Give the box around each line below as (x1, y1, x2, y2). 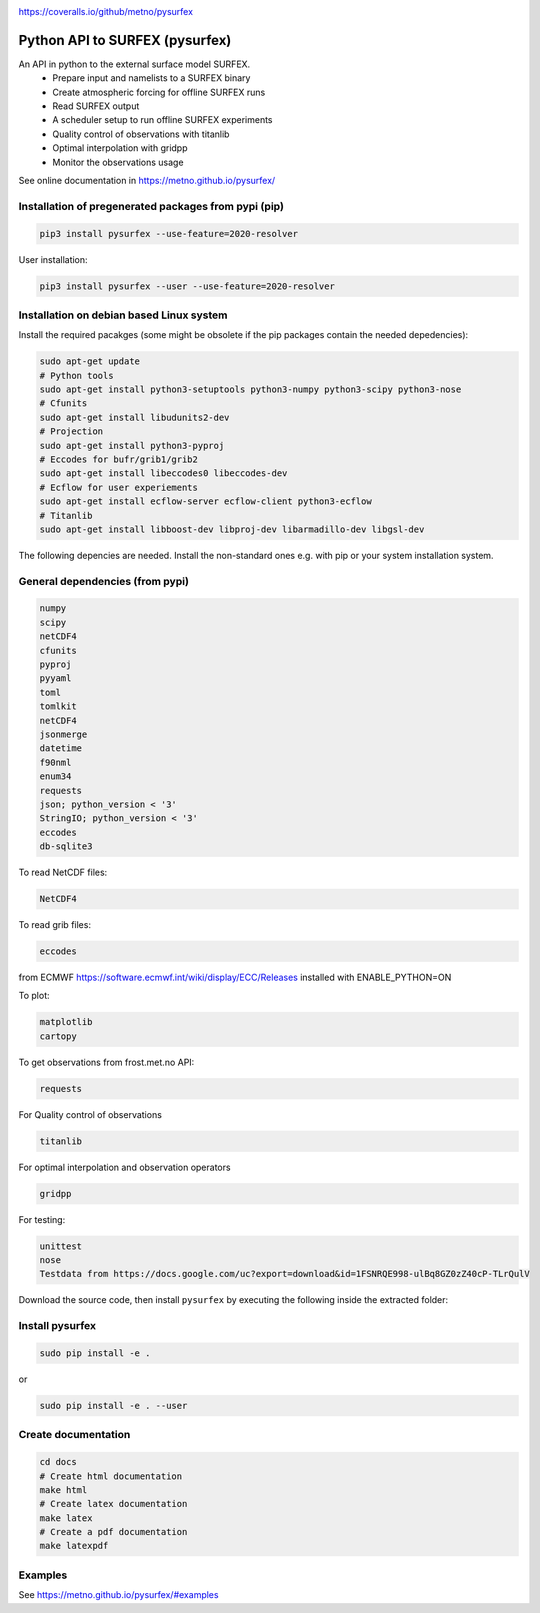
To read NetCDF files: (18, 866, 108, 879)
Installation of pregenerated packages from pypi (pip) (18, 199, 285, 213)
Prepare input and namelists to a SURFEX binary (52, 72, 251, 84)
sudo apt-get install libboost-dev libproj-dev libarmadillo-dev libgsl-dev (39, 523, 425, 535)
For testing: (18, 1213, 66, 1225)
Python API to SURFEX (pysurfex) (18, 31, 232, 49)
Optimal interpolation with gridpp (52, 142, 188, 154)
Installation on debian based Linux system (18, 308, 229, 322)
